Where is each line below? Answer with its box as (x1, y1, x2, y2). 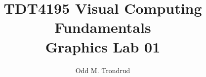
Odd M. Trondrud (75, 65, 130, 75)
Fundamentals (54, 17, 151, 37)
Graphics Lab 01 (45, 36, 161, 56)
